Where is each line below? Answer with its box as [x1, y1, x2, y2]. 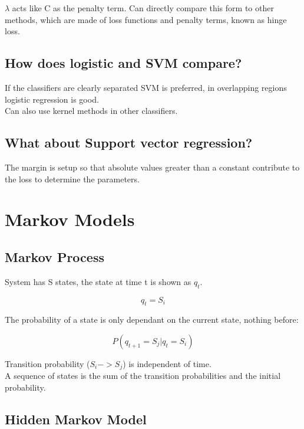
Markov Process [5, 247, 104, 266]
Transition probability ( [5, 357, 90, 369]
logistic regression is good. [5, 93, 99, 105]
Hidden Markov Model [5, 410, 147, 428]
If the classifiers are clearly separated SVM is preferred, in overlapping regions [5, 81, 287, 93]
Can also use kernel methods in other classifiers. [5, 104, 178, 117]
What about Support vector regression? [5, 133, 253, 152]
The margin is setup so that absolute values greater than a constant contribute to [5, 161, 300, 173]
